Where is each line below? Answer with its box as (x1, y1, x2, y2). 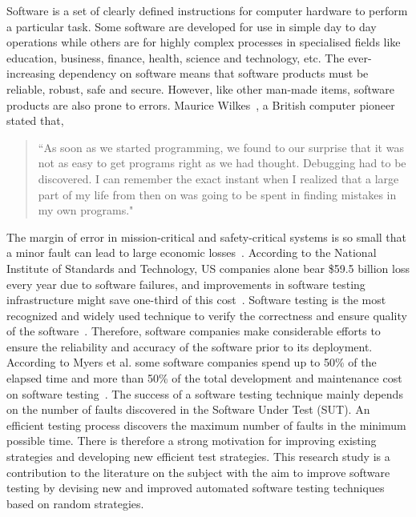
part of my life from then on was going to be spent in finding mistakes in (38, 186, 397, 202)
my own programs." (38, 202, 134, 218)
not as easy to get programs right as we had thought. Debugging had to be (38, 154, 406, 171)
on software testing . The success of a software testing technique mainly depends (6, 385, 403, 402)
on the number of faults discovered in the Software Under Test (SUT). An (6, 401, 370, 418)
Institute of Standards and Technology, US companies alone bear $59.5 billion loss (6, 259, 410, 276)
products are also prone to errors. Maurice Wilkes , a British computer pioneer (6, 96, 395, 113)
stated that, (6, 112, 64, 129)
